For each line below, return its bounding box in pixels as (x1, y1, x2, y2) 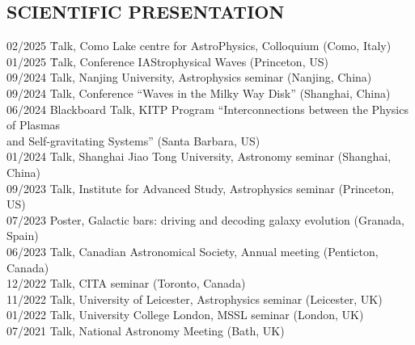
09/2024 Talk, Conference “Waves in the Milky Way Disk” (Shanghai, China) (6, 84, 391, 101)
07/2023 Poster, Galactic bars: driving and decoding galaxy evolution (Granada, (6, 211, 404, 228)
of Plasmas (6, 116, 61, 133)
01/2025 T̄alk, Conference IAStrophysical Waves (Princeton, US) (6, 53, 328, 69)
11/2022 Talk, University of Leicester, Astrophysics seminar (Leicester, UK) (6, 290, 383, 307)
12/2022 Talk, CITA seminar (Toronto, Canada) (6, 275, 246, 292)
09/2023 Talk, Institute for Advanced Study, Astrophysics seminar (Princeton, (6, 179, 395, 196)
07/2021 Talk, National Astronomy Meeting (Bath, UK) (6, 322, 285, 339)
